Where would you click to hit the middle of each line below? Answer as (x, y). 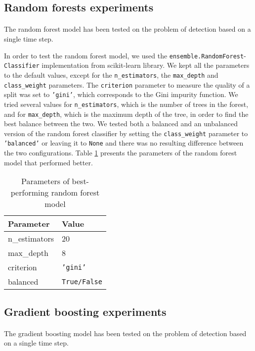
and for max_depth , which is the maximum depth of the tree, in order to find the (126, 114)
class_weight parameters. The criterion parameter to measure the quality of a (127, 84)
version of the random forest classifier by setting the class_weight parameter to (126, 133)
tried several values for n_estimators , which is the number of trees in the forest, (126, 104)
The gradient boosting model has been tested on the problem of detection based (125, 333)
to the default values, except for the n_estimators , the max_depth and (111, 75)
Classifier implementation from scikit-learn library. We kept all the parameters (127, 65)
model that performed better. (48, 162)
